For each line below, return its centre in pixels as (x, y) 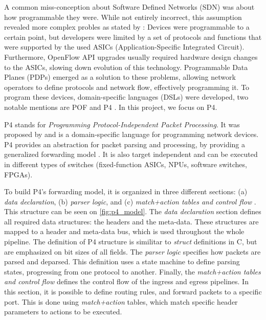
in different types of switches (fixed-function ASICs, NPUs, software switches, (126, 164)
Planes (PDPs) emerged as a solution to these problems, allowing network (120, 77)
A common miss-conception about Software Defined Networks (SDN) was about (129, 7)
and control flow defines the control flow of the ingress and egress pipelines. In (126, 281)
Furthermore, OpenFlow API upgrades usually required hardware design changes (131, 56)
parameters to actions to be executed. (63, 312)
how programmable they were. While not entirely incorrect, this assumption (123, 17)
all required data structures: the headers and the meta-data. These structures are (131, 221)
